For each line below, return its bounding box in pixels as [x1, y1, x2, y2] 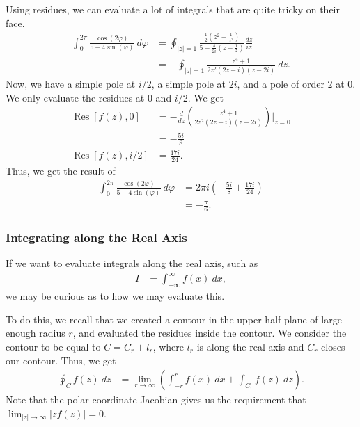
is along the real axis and [196, 339, 304, 353]
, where [152, 339, 184, 353]
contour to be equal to [6, 339, 101, 353]
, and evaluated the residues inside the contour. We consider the [72, 325, 347, 340]
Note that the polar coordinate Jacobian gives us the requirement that [6, 392, 306, 407]
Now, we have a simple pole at [6, 76, 136, 91]
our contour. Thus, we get [6, 353, 116, 367]
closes [321, 339, 345, 353]
